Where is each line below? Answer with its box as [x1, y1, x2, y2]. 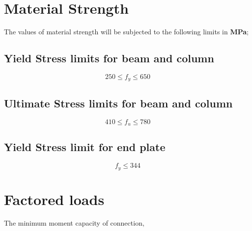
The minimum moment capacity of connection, [4, 217, 144, 228]
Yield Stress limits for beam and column [4, 51, 214, 66]
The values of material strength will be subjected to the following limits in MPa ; [4, 26, 249, 37]
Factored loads [4, 189, 105, 209]
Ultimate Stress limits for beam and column [4, 95, 233, 110]
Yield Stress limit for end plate [4, 139, 166, 154]
